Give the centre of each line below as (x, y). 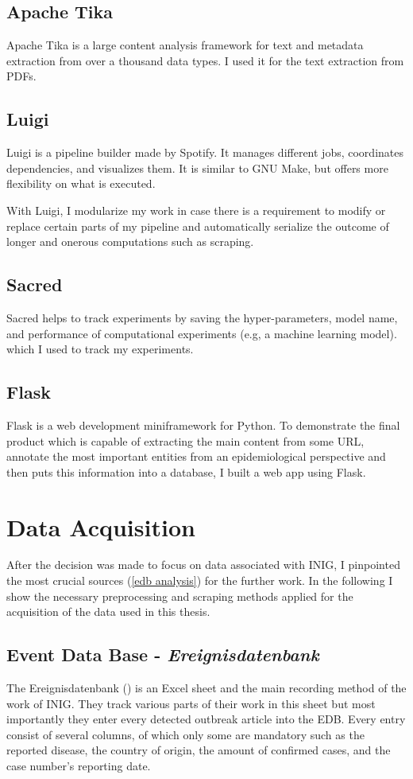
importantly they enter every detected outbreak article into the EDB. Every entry (206, 719)
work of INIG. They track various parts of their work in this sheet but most (191, 703)
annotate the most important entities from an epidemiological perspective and (196, 456)
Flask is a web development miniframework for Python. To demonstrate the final (203, 425)
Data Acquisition (101, 526)
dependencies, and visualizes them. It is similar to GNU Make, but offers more (197, 167)
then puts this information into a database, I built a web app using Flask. (186, 471)
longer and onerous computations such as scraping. (130, 241)
